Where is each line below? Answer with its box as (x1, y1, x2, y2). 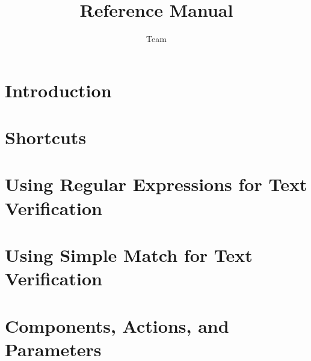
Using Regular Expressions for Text (5, 172, 307, 196)
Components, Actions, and (5, 313, 229, 338)
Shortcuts (5, 125, 87, 150)
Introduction (5, 77, 112, 102)
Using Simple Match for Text (5, 243, 253, 267)
